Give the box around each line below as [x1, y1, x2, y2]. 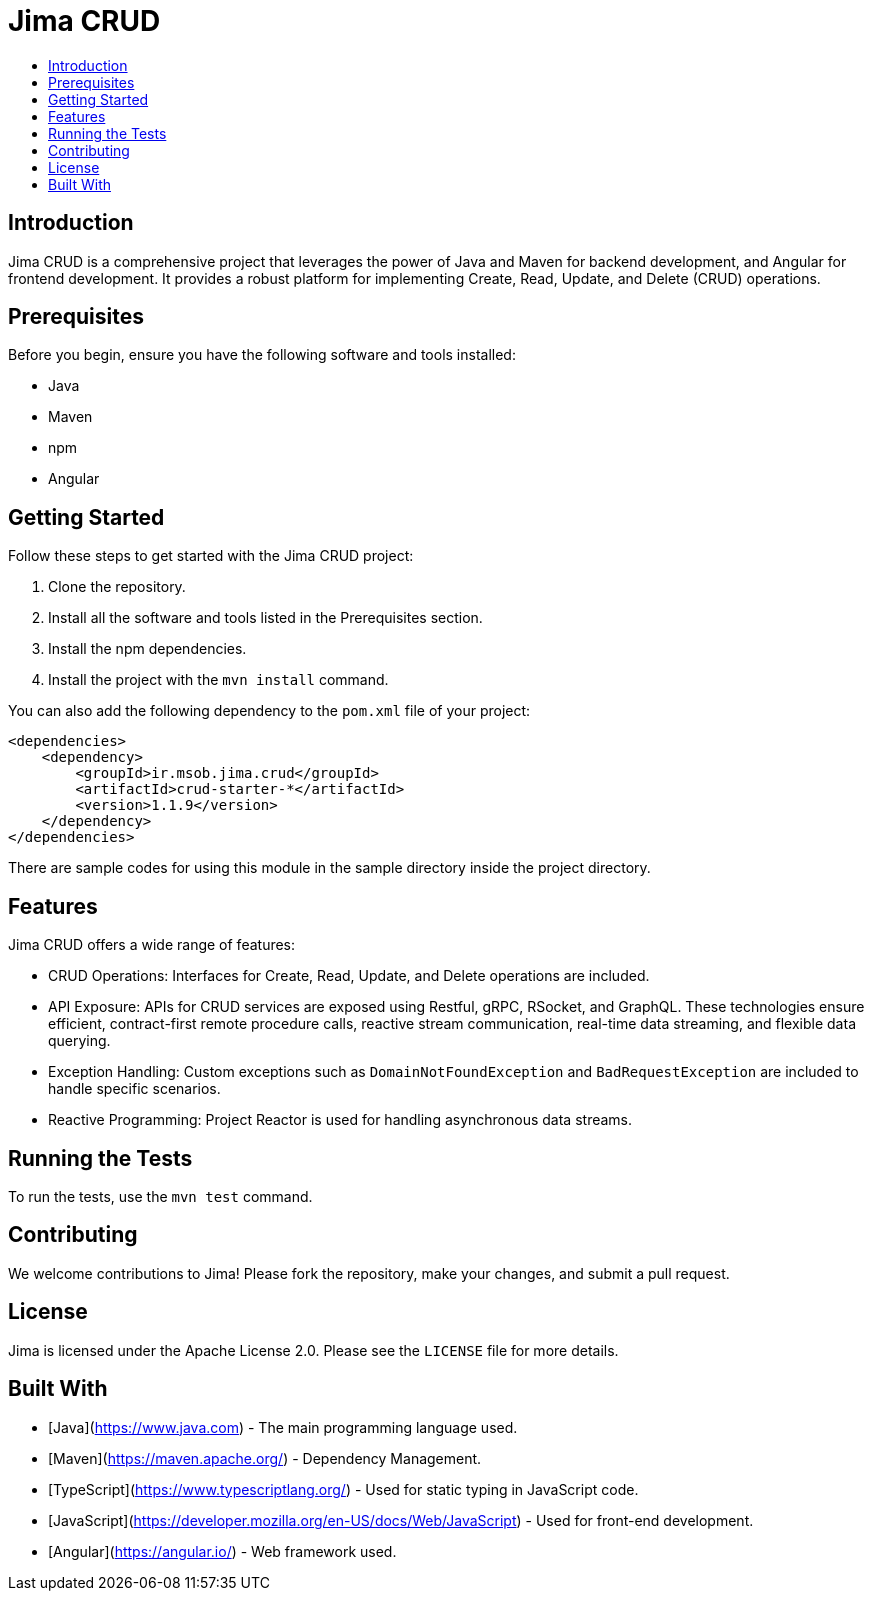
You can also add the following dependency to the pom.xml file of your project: [8, 702, 531, 720]
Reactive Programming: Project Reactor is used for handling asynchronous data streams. [48, 1111, 633, 1129]
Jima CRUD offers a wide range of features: [8, 936, 296, 954]
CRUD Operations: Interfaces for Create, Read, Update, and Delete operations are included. [48, 967, 650, 985]
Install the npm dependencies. [48, 640, 247, 658]
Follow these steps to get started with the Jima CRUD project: [8, 547, 414, 565]
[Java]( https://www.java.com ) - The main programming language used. [48, 1418, 518, 1436]
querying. [48, 1032, 111, 1050]
